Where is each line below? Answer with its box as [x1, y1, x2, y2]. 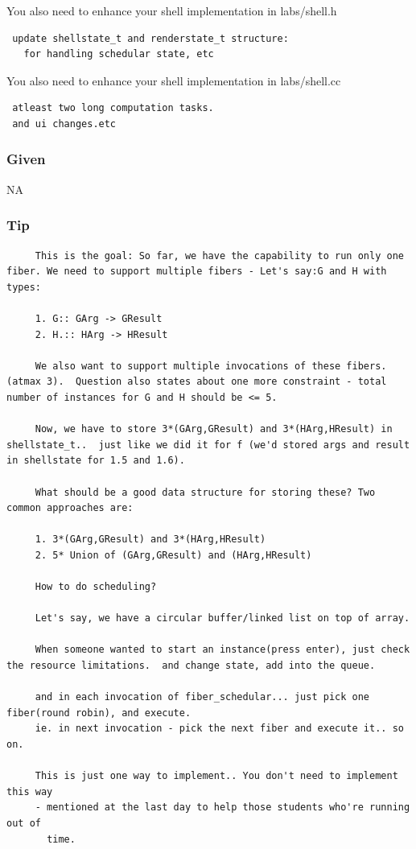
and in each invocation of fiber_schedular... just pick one [35, 691, 370, 703]
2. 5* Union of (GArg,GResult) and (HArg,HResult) [35, 549, 312, 561]
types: [6, 281, 41, 293]
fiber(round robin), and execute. [6, 707, 192, 719]
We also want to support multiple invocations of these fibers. [35, 360, 387, 372]
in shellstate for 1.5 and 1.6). [6, 455, 185, 467]
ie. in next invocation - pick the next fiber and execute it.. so [35, 723, 404, 735]
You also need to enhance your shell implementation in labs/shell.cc [6, 72, 341, 89]
